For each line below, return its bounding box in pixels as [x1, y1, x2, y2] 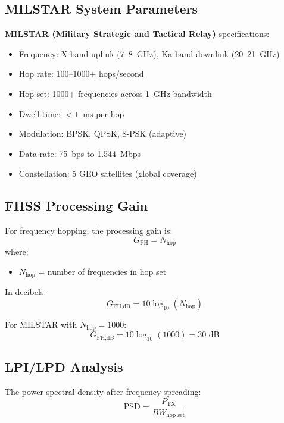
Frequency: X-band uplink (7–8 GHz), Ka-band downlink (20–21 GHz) [18, 47, 280, 59]
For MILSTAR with [5, 318, 77, 330]
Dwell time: [18, 107, 61, 120]
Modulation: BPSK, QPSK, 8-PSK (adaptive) [18, 127, 187, 140]
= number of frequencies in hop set [38, 265, 167, 277]
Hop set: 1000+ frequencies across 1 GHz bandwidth [18, 87, 212, 99]
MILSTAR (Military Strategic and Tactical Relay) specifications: [5, 27, 270, 40]
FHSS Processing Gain [5, 196, 148, 215]
